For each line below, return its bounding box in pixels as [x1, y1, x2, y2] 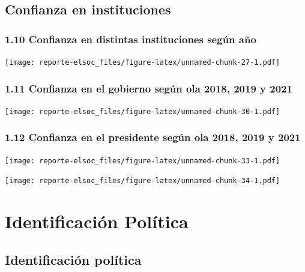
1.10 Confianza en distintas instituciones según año [5, 31, 256, 46]
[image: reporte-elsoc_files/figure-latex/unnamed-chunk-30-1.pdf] [5, 107, 280, 116]
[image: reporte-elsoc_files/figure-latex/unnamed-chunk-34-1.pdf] [5, 177, 280, 186]
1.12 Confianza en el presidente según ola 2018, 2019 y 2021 [5, 130, 301, 145]
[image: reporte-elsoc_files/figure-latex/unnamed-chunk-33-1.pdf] [5, 156, 280, 165]
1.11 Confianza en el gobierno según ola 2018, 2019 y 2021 [5, 80, 292, 95]
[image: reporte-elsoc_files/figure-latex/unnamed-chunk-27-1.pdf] [5, 58, 280, 67]
